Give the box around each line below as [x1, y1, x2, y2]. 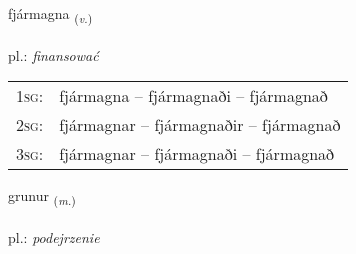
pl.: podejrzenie [8, 227, 100, 248]
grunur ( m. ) [8, 185, 76, 209]
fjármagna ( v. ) [8, 3, 93, 26]
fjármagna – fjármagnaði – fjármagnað [59, 84, 328, 108]
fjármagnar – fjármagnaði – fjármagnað [59, 142, 335, 166]
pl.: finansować [8, 44, 99, 65]
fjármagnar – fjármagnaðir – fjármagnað [59, 113, 341, 137]
